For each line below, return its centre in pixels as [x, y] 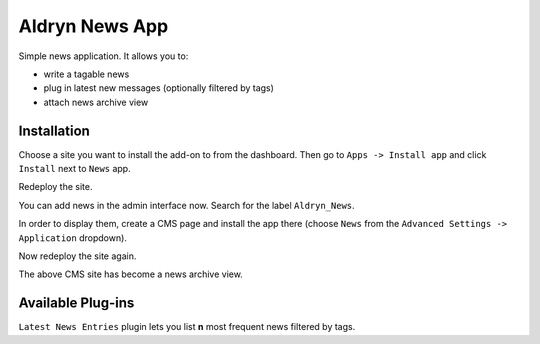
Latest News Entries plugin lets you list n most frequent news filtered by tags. [187, 327]
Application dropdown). [72, 237]
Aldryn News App [93, 26]
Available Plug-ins [76, 303]
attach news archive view [96, 102]
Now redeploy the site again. [77, 256]
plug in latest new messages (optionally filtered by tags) [159, 88]
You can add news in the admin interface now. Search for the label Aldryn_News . [186, 205]
